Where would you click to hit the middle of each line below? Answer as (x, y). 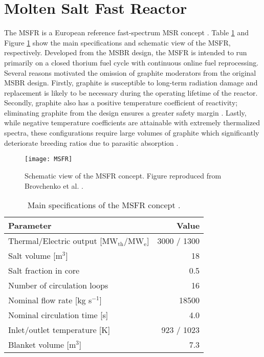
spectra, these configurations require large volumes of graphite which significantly (132, 133)
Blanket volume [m (42, 345)
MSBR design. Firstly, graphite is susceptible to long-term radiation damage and (131, 83)
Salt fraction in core (44, 271)
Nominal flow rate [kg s (50, 300)
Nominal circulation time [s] (58, 315)
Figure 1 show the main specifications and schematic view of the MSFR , (117, 42)
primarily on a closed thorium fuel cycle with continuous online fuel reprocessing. (131, 62)
